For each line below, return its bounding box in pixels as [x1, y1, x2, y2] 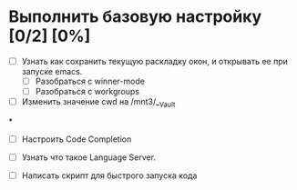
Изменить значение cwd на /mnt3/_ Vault [21, 96, 176, 109]
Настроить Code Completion [21, 134, 132, 145]
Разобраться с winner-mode [35, 75, 145, 86]
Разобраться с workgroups [35, 86, 140, 97]
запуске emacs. [21, 66, 83, 76]
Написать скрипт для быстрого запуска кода [21, 170, 198, 181]
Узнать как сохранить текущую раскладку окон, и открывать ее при [21, 55, 289, 66]
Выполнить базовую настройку [8, 6, 262, 27]
